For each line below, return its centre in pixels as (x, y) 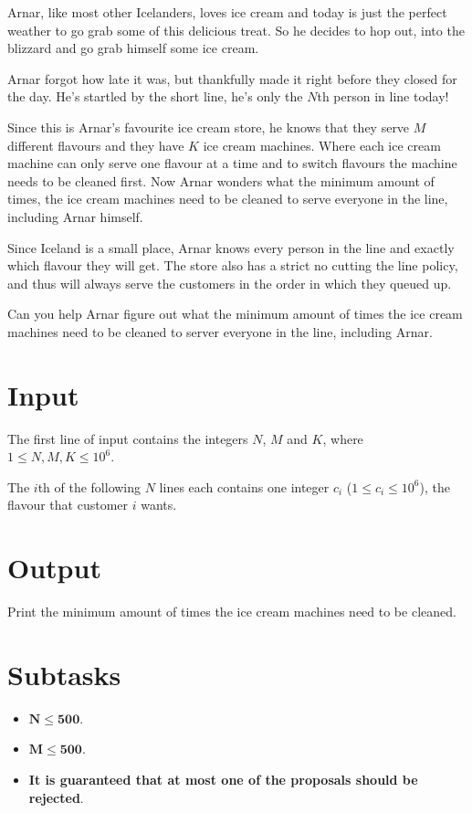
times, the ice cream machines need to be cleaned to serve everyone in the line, (228, 199)
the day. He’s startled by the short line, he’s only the (155, 96)
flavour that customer (68, 505)
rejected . (56, 797)
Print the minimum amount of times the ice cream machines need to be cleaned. (232, 612)
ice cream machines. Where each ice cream (322, 145)
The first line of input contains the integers (128, 438)
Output (54, 568)
